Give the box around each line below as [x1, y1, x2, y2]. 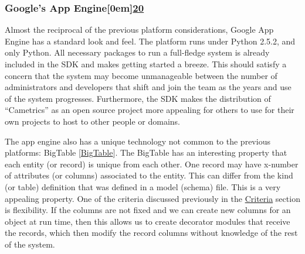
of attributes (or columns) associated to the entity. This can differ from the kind [5, 169, 293, 181]
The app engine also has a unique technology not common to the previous [5, 135, 270, 147]
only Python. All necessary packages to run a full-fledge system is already [5, 46, 270, 59]
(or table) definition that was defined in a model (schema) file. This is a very [5, 180, 281, 193]
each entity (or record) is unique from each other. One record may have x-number [5, 157, 299, 170]
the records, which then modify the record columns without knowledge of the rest [5, 226, 298, 239]
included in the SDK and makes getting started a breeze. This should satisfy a [5, 58, 287, 70]
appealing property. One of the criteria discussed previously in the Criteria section [5, 192, 300, 204]
